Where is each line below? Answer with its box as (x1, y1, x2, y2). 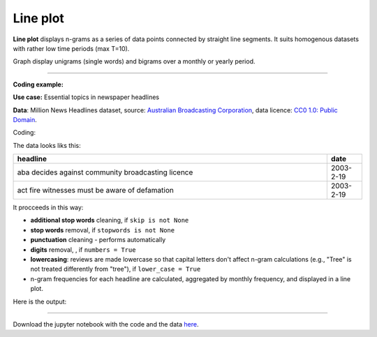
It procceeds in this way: (13, 203, 84, 212)
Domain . (13, 115, 38, 123)
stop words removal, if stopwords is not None (30, 225, 175, 234)
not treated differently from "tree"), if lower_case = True (30, 265, 201, 274)
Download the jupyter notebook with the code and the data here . (13, 320, 199, 328)
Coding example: (13, 80, 64, 89)
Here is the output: (13, 297, 67, 306)
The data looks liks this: (13, 141, 81, 149)
